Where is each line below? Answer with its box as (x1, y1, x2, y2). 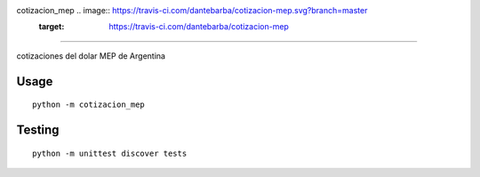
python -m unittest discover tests (32, 148, 188, 158)
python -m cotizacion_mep (32, 100, 146, 110)
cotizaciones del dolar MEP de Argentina (16, 50, 166, 61)
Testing (16, 123, 60, 137)
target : (38, 21, 65, 32)
